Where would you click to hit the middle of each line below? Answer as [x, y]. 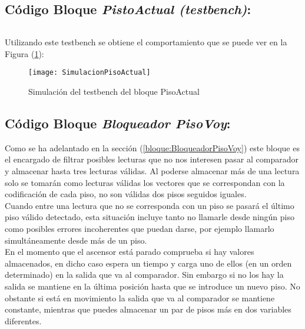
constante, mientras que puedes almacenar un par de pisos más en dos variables [148, 309]
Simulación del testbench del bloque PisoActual [114, 92]
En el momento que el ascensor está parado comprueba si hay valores [130, 252]
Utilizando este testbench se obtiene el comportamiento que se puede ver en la [146, 42]
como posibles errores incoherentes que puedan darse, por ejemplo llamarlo [140, 228]
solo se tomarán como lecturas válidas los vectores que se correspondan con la [145, 182]
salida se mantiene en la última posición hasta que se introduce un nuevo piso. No [152, 286]
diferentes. [23, 320]
